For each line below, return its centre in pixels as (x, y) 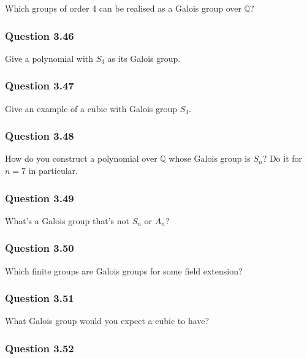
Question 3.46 (40, 35)
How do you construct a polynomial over (81, 158)
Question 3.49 (40, 198)
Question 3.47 (40, 85)
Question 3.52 (40, 348)
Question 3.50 (40, 248)
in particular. (53, 171)
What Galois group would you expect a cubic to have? (107, 321)
